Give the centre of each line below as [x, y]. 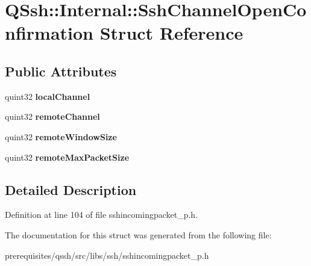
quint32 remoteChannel [52, 116]
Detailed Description [71, 189]
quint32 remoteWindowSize [61, 136]
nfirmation [49, 33]
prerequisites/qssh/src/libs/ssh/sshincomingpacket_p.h [107, 255]
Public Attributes [61, 71]
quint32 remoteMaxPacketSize [67, 157]
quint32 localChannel [48, 96]
